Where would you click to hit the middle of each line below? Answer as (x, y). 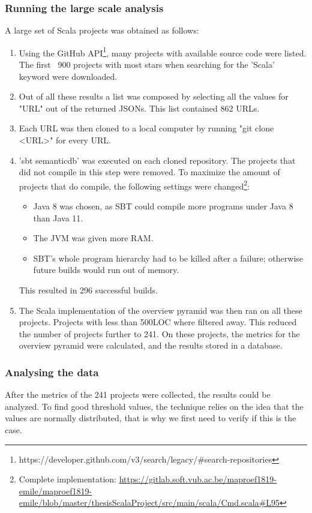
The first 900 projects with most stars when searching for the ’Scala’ (147, 64)
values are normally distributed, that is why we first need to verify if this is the (151, 418)
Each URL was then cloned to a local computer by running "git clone (146, 128)
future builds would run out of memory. (106, 270)
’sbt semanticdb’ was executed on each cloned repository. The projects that (157, 160)
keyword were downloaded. (68, 76)
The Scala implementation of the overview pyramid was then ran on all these (160, 310)
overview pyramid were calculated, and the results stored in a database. (151, 345)
